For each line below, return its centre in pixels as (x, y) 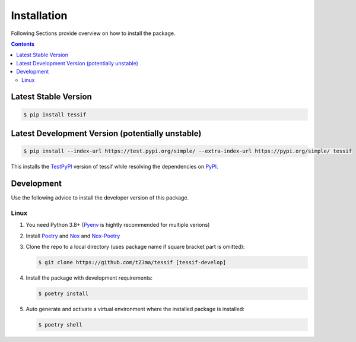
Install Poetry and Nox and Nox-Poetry (73, 236)
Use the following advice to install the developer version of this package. (100, 197)
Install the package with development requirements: (89, 278)
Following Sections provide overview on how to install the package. (93, 33)
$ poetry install (63, 293)
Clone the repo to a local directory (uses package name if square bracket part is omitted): (135, 246)
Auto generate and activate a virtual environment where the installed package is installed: (135, 309)
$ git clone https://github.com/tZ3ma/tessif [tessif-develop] (132, 262)
